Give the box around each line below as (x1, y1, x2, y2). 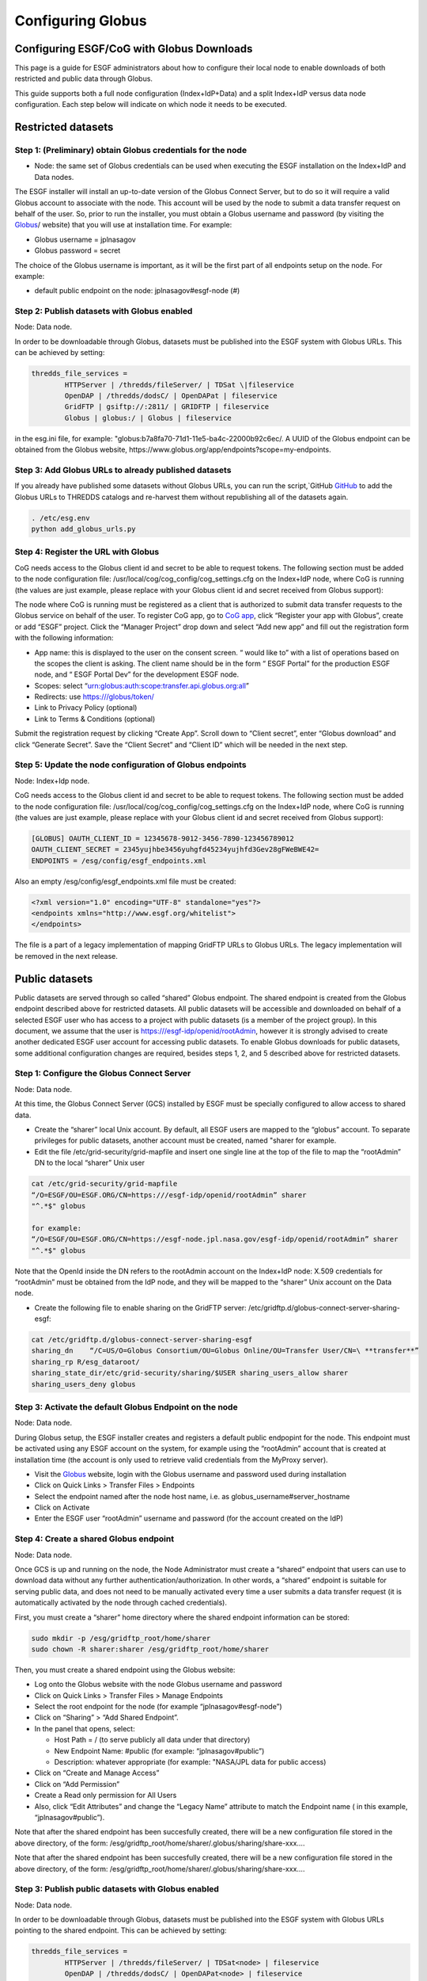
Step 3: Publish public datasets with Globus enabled (14, 1884, 219, 1895)
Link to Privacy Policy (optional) (34, 703, 138, 712)
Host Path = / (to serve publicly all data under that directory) (54, 1735, 251, 1745)
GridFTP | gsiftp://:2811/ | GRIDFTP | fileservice (64, 403, 270, 411)
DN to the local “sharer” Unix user (34, 1158, 145, 1168)
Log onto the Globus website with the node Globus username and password (34, 1680, 282, 1689)
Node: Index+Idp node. (14, 776, 90, 785)
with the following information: (14, 633, 114, 643)
